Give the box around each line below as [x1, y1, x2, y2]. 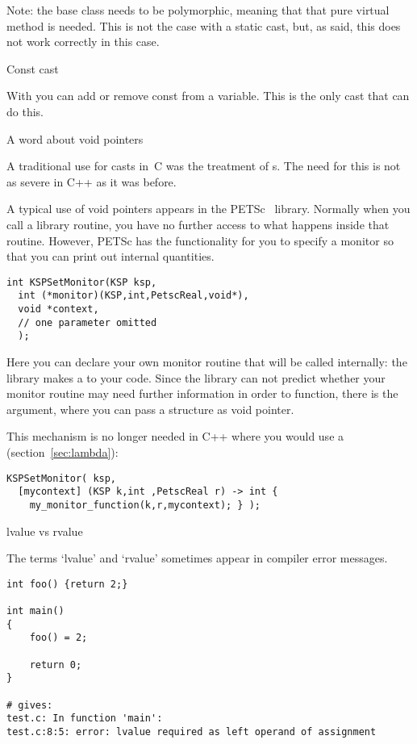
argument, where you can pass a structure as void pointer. [6, 400, 294, 417]
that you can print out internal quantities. [6, 248, 215, 265]
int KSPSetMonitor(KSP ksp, [6, 276, 157, 288]
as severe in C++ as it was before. [6, 173, 177, 190]
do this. [6, 102, 44, 119]
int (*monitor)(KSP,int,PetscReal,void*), [18, 290, 249, 302]
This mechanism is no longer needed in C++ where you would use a [6, 428, 344, 445]
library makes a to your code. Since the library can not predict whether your [6, 369, 386, 386]
